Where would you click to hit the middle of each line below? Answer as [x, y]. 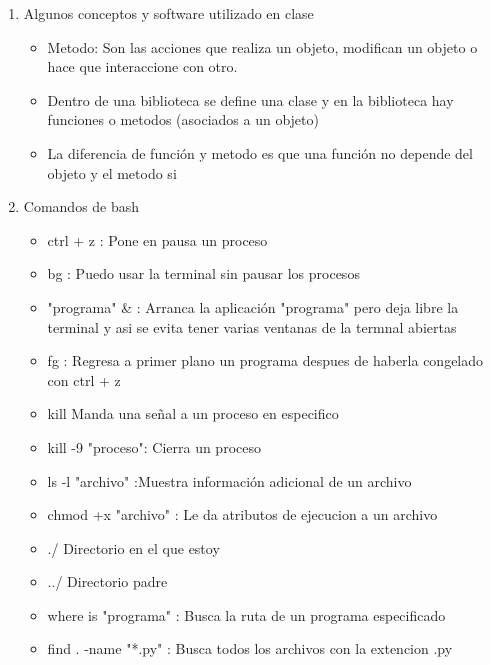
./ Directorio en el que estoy [133, 547]
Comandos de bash [81, 206]
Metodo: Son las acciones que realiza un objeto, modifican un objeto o [262, 46]
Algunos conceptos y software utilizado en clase [168, 13]
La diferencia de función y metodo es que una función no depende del [260, 152]
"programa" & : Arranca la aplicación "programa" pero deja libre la [253, 306]
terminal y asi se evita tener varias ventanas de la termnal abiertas [252, 326]
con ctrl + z [84, 379]
